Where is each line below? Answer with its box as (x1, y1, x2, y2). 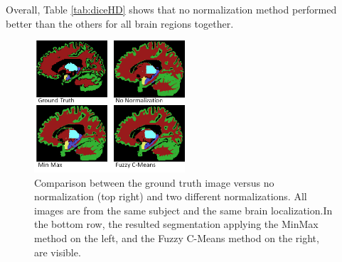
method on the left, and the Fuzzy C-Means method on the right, (34, 230, 319, 245)
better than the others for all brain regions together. (6, 16, 234, 31)
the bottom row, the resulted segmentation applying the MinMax (34, 217, 319, 231)
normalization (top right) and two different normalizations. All (34, 189, 307, 204)
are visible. (34, 244, 81, 259)
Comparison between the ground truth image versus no (34, 175, 274, 190)
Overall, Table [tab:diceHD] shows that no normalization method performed (6, 2, 337, 16)
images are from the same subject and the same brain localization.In (34, 202, 333, 217)
